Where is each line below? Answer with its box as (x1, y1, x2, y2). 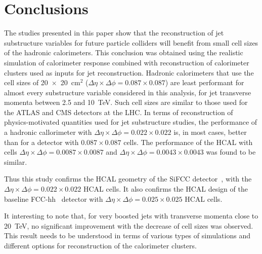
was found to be (206, 147, 256, 157)
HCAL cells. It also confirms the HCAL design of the (83, 184, 248, 194)
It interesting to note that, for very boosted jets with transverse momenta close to (4, 210, 258, 221)
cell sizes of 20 (4, 77, 48, 88)
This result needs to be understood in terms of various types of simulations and (4, 230, 250, 241)
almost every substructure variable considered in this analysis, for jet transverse (4, 87, 251, 97)
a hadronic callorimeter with (4, 127, 92, 137)
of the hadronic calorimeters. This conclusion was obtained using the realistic (4, 47, 243, 58)
